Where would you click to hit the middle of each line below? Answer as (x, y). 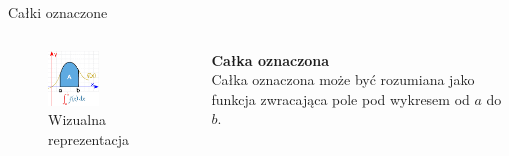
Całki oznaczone (58, 12)
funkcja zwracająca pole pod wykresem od (340, 98)
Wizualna (77, 119)
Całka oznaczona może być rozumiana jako (343, 79)
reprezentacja (88, 138)
